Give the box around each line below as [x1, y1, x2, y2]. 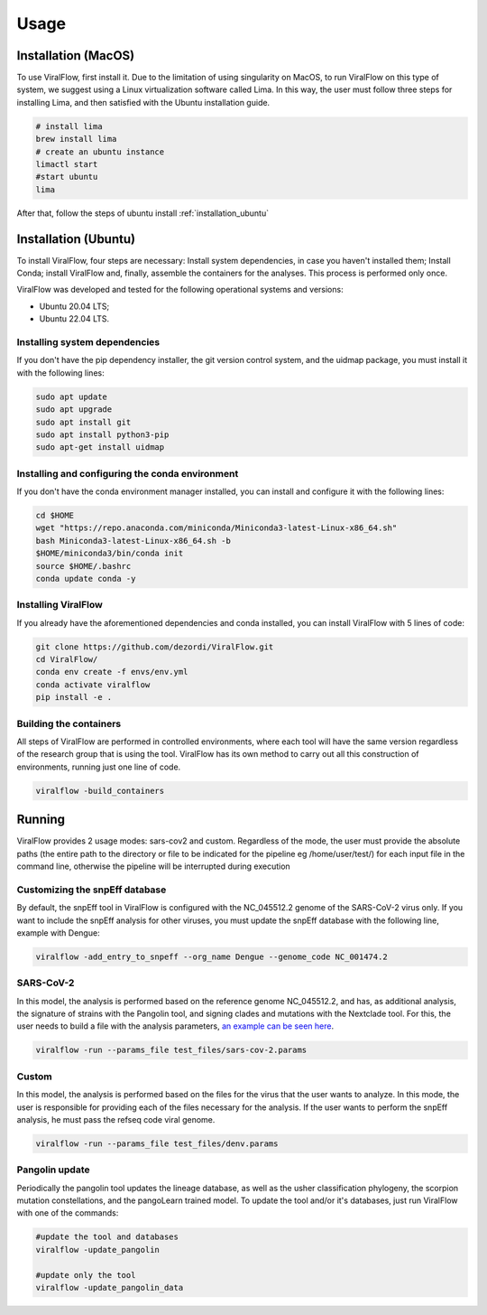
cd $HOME [35, 510, 75, 521]
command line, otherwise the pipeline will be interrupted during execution [16, 861, 290, 872]
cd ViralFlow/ [35, 655, 98, 665]
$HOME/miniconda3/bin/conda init [35, 548, 184, 559]
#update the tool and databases [35, 1232, 179, 1242]
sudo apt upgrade [35, 405, 113, 415]
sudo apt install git [35, 416, 132, 427]
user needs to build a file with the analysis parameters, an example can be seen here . [16, 1021, 334, 1031]
